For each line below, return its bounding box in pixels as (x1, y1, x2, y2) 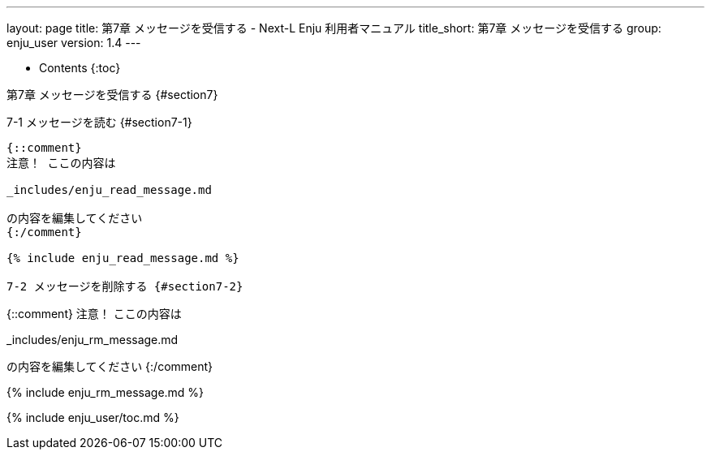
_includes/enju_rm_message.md (6, 333, 179, 346)
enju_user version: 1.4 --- (6, 36, 141, 49)
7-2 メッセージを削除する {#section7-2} (6, 280, 243, 293)
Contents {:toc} (39, 61, 121, 75)
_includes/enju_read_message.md (6, 183, 212, 196)
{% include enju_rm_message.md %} (6, 385, 205, 399)
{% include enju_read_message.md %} (6, 252, 239, 265)
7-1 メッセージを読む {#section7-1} (6, 115, 192, 129)
